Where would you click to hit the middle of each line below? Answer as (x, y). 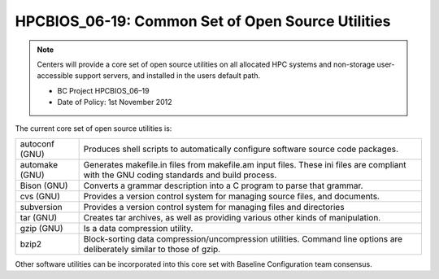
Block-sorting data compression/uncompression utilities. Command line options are (243, 238)
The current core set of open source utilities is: (93, 128)
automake (39, 164)
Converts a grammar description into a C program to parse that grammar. (223, 185)
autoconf (37, 144)
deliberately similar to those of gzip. (152, 249)
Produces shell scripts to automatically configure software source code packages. (241, 149)
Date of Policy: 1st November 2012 (115, 102)
